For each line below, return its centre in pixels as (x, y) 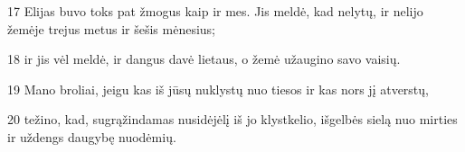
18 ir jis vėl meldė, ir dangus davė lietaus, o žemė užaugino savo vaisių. (204, 59)
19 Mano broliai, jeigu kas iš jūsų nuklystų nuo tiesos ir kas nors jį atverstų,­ (218, 89)
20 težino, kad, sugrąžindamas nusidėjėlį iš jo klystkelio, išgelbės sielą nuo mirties (232, 119)
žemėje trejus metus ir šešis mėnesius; (111, 28)
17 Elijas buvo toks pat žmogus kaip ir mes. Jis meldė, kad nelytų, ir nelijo (215, 11)
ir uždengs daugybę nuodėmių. (92, 136)
